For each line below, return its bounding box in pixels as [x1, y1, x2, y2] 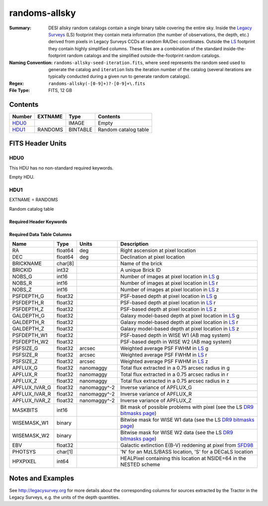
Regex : [9, 80, 24, 86]
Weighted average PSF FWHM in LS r [120, 351, 207, 358]
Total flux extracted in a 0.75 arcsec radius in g [120, 364, 230, 371]
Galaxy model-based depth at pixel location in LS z [120, 326, 239, 333]
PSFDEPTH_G [12, 293, 44, 300]
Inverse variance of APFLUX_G [120, 384, 192, 391]
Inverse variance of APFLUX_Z [120, 397, 192, 404]
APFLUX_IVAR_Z [12, 397, 51, 404]
